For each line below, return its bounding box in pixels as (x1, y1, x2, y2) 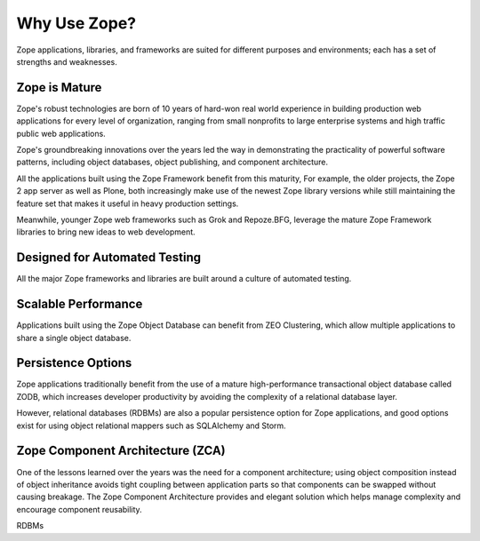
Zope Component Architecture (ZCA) (16, 443, 226, 458)
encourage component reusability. (16, 504, 142, 514)
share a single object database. (16, 332, 132, 343)
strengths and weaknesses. (16, 56, 117, 67)
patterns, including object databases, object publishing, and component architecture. (16, 156, 329, 168)
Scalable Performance (16, 297, 143, 312)
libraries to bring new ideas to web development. (16, 227, 196, 237)
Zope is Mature (16, 80, 102, 95)
